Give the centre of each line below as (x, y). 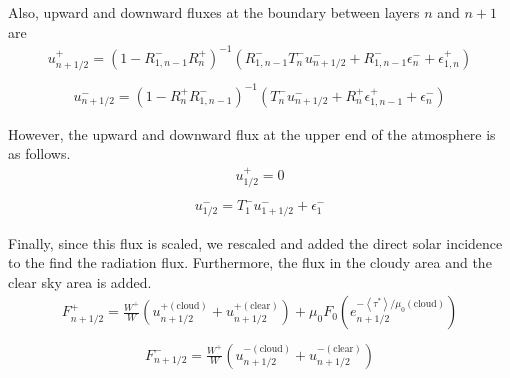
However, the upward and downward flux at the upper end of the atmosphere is (252, 133)
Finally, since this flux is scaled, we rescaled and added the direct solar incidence (255, 242)
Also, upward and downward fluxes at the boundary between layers (214, 12)
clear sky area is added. (80, 281)
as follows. (39, 153)
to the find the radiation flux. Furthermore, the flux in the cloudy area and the (250, 262)
